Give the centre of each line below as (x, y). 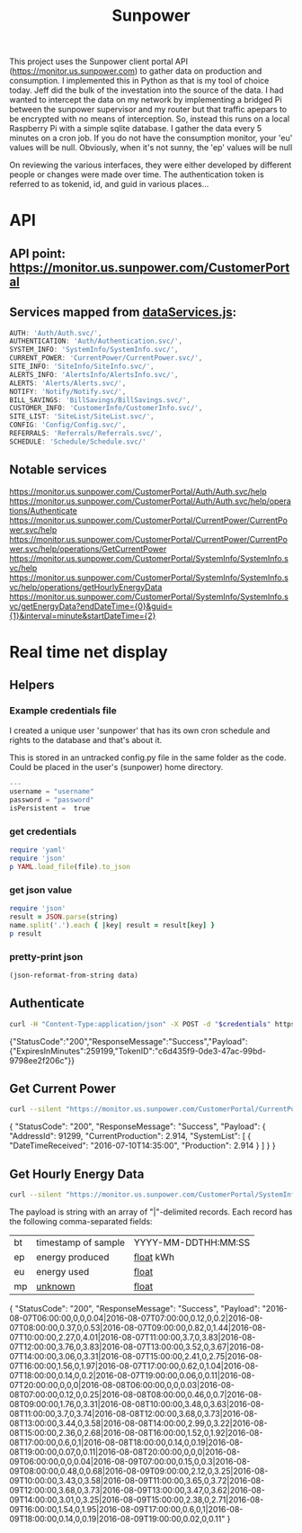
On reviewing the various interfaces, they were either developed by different (151, 165)
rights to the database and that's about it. (86, 740)
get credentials (43, 831)
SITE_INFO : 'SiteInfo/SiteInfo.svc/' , (82, 367)
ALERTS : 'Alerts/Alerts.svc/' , (68, 383)
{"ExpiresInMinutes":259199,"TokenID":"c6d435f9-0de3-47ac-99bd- (138, 1051)
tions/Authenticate (44, 510)
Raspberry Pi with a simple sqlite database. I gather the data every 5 (136, 129)
